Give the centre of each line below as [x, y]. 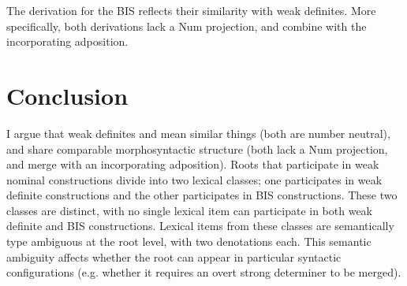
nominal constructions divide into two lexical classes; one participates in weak [194, 179]
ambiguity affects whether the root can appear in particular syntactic [174, 256]
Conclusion [67, 95]
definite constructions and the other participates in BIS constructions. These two [202, 195]
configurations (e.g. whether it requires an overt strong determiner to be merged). [204, 272]
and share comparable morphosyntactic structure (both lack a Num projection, [197, 149]
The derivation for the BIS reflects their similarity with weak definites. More [191, 10]
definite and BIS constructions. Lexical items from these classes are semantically [200, 226]
